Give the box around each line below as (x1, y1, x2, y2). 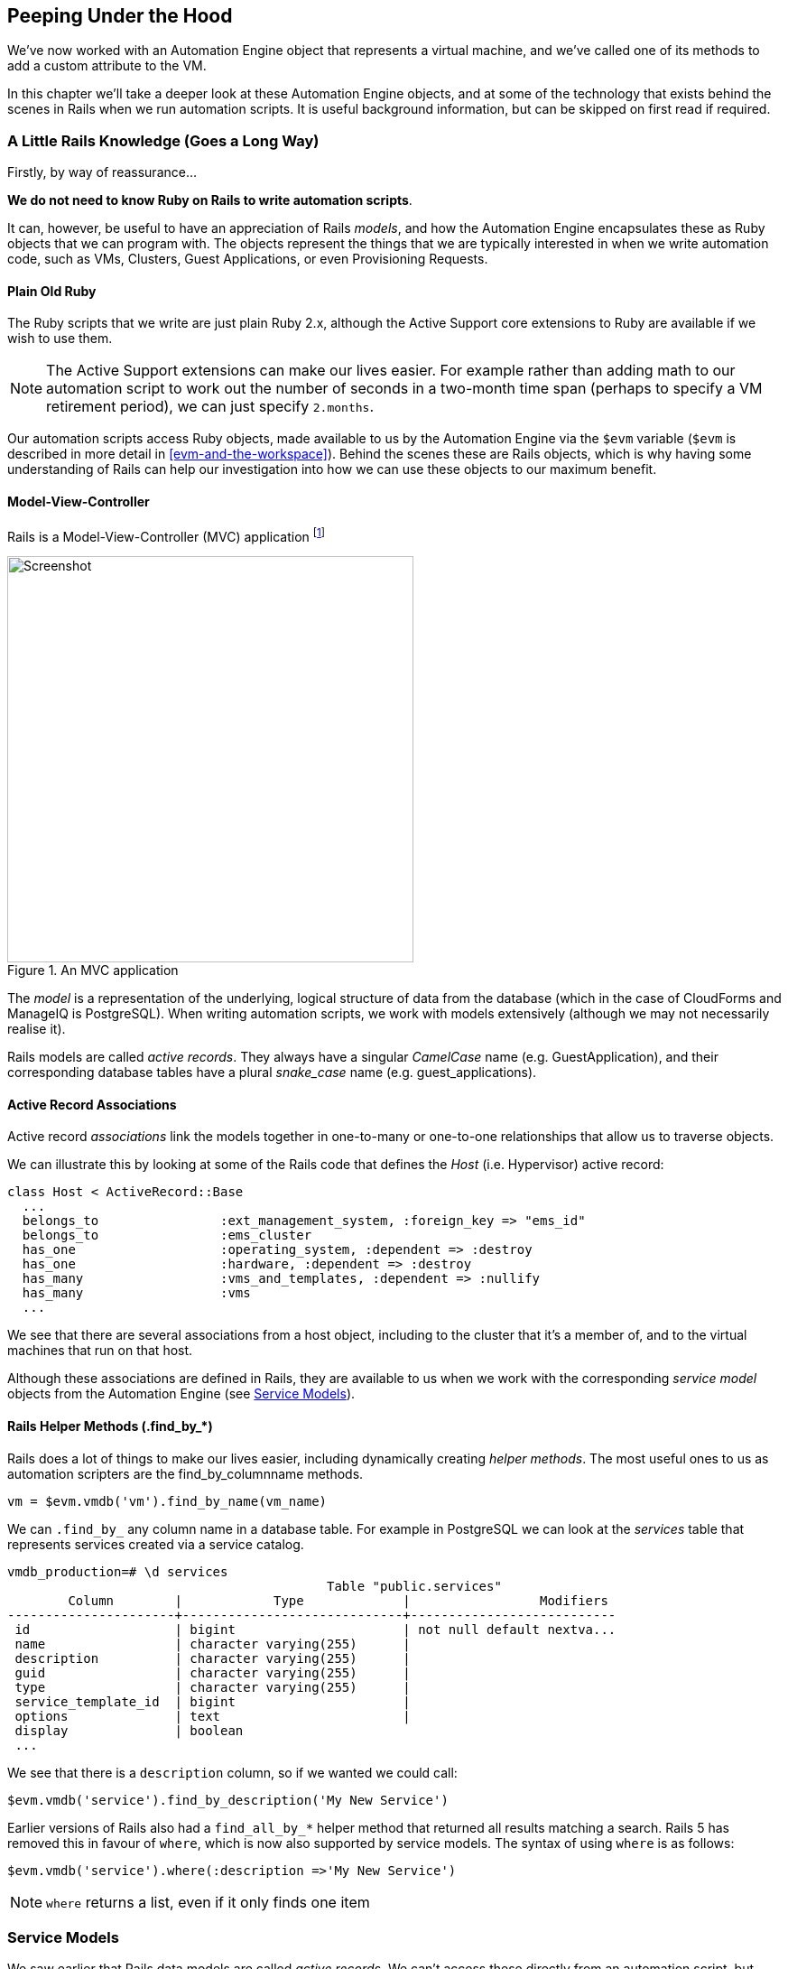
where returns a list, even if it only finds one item (46, 1892, 370, 1911)
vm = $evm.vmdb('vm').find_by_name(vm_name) (7, 1493, 328, 1509)
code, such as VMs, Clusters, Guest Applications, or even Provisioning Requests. (7, 251, 488, 267)
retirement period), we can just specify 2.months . (46, 397, 375, 416)
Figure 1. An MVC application (7, 962, 179, 979)
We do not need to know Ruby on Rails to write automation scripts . (7, 192, 413, 209)
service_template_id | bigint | (14, 1694, 411, 1709)
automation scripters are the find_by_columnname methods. (7, 1465, 364, 1481)
